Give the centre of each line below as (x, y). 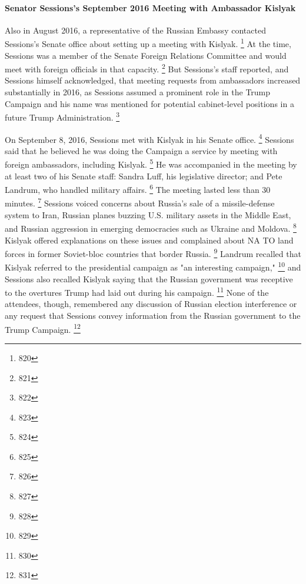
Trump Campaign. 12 (43, 328)
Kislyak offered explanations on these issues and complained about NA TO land (149, 240)
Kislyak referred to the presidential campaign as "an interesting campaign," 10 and (153, 266)
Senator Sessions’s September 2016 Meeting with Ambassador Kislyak (150, 7)
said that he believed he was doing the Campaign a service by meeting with (141, 150)
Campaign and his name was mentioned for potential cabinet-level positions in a (149, 103)
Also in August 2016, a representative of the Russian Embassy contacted (135, 30)
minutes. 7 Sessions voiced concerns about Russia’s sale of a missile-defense (140, 202)
